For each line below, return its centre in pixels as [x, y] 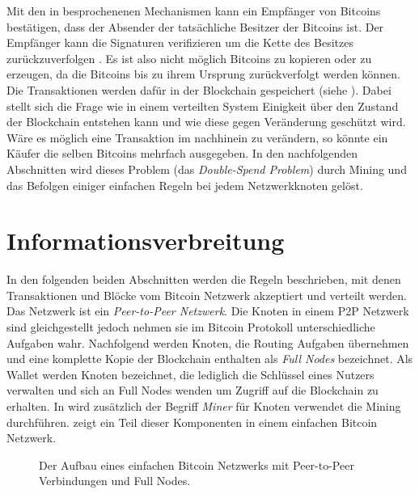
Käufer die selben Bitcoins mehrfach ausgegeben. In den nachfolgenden [182, 153]
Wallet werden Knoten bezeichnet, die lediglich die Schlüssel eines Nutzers [190, 374]
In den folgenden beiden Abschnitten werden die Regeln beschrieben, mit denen [204, 279]
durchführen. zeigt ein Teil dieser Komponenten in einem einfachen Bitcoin [192, 422]
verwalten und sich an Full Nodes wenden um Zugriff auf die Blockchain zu [193, 390]
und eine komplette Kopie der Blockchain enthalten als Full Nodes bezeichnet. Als [210, 359]
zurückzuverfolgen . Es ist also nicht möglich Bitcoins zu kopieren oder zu [189, 58]
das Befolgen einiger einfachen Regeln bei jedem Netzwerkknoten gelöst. [185, 185]
